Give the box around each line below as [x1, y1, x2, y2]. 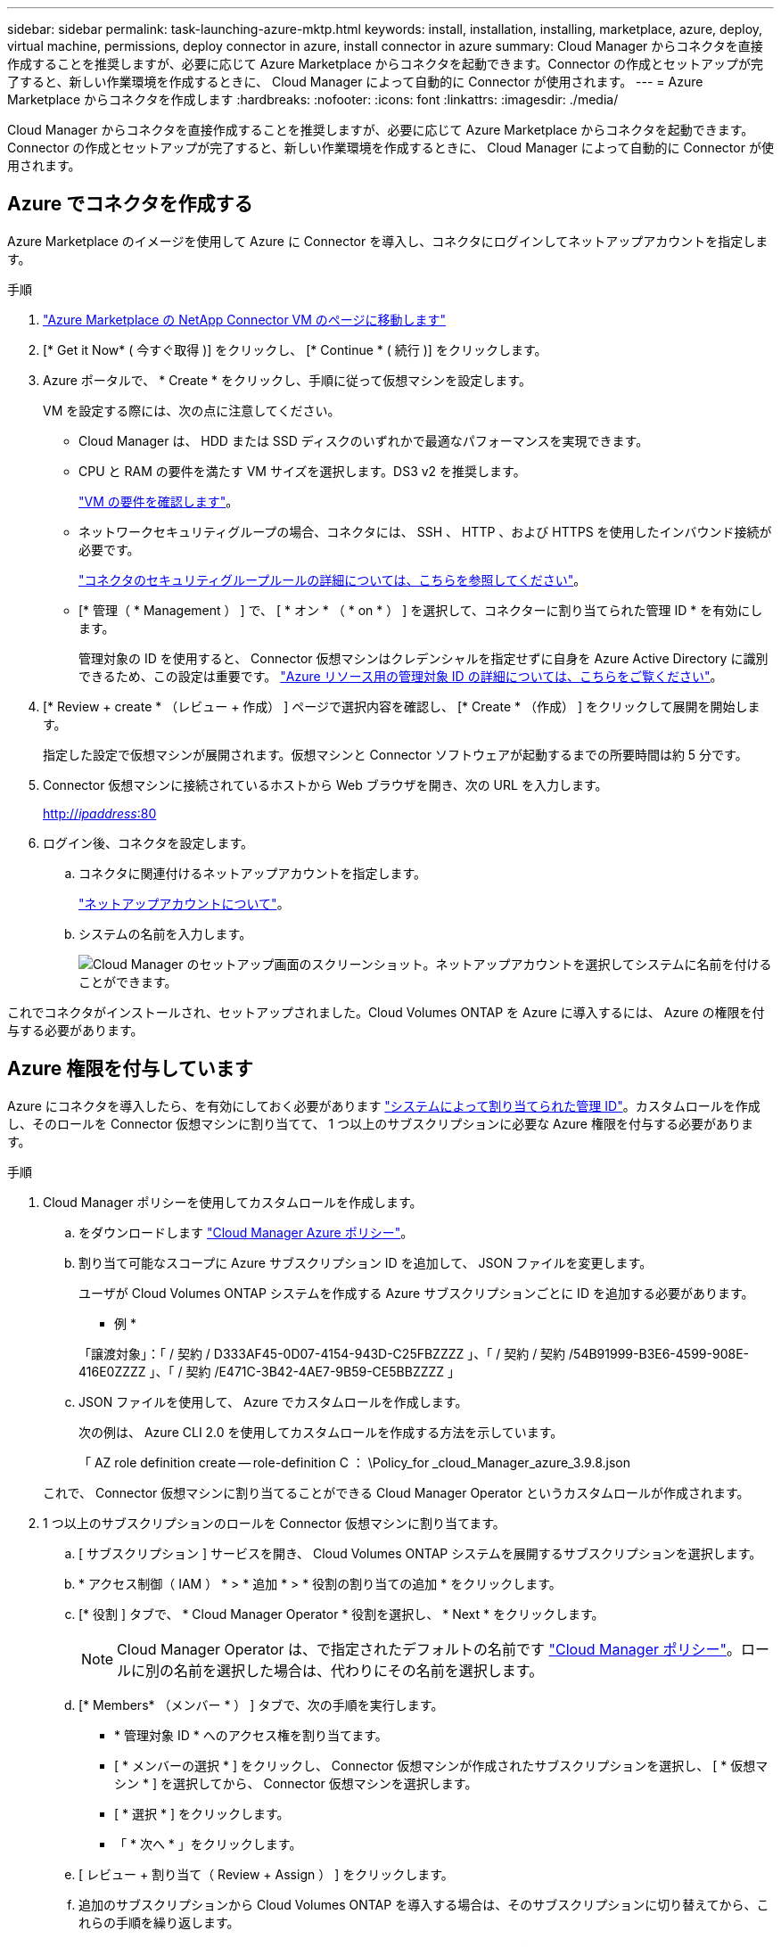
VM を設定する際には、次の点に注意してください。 [43, 402, 341, 418]
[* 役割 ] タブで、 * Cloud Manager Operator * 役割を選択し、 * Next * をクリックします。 [78, 1606, 604, 1622]
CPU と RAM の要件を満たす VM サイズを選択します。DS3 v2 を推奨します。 [78, 463, 526, 479]
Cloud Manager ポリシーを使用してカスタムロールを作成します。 [43, 1194, 423, 1210]
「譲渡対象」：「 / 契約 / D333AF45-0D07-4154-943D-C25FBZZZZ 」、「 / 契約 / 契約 [78, 1345, 566, 1361]
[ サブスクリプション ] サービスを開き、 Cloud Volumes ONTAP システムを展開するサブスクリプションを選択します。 [78, 1545, 762, 1561]
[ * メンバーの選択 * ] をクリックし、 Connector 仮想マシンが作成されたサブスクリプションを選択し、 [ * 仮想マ [114, 1757, 769, 1773]
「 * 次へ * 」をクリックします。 [114, 1836, 302, 1852]
